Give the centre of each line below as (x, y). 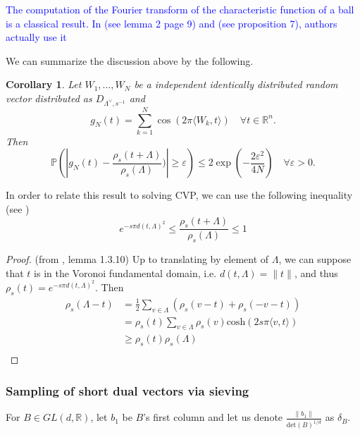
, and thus (316, 272)
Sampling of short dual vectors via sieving (128, 390)
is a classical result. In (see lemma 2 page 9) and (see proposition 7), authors (172, 23)
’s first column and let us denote (213, 417)
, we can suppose (315, 259)
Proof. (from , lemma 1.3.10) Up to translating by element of (137, 259)
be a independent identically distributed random (236, 84)
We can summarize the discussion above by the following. (130, 60)
